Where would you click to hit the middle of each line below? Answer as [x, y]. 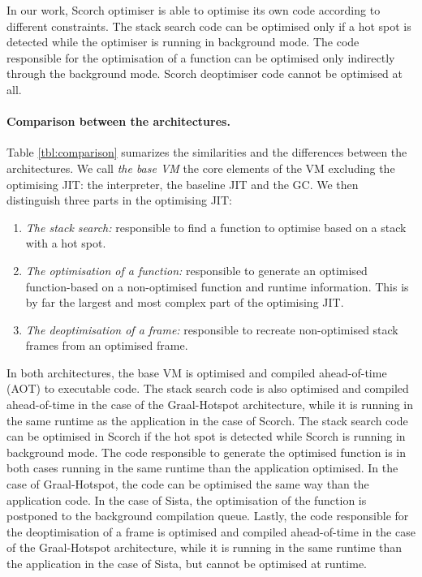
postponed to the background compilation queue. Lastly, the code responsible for [208, 516]
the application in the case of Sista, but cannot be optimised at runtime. [187, 564]
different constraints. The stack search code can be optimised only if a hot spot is [209, 26]
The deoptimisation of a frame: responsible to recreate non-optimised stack [212, 329]
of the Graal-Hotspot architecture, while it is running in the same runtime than [205, 547]
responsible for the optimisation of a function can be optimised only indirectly [201, 57]
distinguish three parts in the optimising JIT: [119, 200]
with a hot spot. [66, 243]
